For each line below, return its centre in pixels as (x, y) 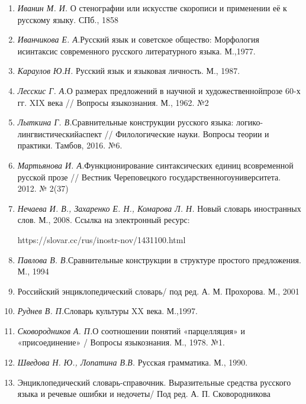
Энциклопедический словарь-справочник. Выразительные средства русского (154, 382)
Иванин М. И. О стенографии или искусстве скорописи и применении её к (152, 8)
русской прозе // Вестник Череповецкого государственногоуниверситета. (149, 177)
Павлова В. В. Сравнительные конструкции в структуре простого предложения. (159, 259)
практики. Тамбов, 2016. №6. (70, 145)
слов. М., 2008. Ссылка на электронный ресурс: (104, 220)
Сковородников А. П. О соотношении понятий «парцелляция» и (131, 330)
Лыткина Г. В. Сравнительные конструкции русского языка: (125, 122)
